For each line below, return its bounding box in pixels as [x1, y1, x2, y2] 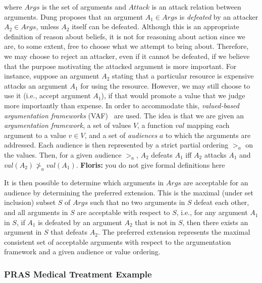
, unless [36, 21, 59, 32]
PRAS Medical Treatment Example [4, 267, 152, 280]
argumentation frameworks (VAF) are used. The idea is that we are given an [4, 110, 244, 120]
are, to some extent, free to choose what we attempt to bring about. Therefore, [4, 41, 249, 51]
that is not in [135, 217, 176, 227]
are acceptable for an [183, 177, 248, 188]
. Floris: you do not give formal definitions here [76, 159, 225, 170]
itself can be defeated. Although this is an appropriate [72, 21, 239, 32]
